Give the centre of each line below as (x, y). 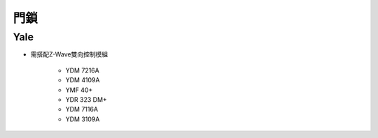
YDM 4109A (83, 80)
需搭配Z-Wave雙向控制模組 (69, 54)
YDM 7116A (82, 109)
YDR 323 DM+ (86, 99)
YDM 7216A (82, 70)
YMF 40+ (79, 90)
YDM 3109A (83, 119)
